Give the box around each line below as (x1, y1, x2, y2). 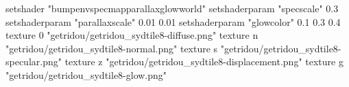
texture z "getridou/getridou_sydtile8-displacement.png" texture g (64, 54, 344, 69)
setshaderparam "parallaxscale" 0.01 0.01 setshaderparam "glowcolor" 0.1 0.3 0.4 (5, 14, 341, 29)
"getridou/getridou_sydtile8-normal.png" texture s (5, 41, 218, 55)
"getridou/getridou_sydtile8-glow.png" (5, 67, 167, 82)
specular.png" (5, 54, 62, 69)
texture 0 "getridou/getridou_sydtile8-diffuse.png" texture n (5, 28, 258, 42)
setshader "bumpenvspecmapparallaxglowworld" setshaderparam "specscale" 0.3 (5, 1, 339, 15)
